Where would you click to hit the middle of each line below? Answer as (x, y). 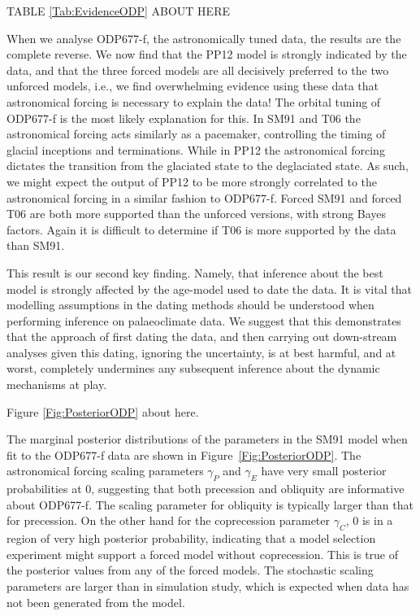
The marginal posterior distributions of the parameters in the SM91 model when (207, 439)
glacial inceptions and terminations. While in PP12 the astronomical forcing (196, 149)
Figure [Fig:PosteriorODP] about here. (103, 411)
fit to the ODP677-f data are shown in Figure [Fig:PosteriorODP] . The (184, 454)
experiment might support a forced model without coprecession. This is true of (203, 554)
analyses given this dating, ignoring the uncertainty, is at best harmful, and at (201, 352)
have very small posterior (324, 471)
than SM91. (36, 245)
